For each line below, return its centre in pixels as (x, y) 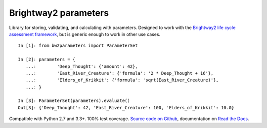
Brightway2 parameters (59, 13)
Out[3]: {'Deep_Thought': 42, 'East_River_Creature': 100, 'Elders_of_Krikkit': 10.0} (126, 108)
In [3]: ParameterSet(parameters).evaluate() (74, 101)
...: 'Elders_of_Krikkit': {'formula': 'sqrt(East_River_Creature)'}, (122, 80)
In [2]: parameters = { (47, 60)
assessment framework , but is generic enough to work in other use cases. (85, 34)
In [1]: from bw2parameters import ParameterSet (78, 46)
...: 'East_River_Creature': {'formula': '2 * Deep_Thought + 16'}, (119, 73)
